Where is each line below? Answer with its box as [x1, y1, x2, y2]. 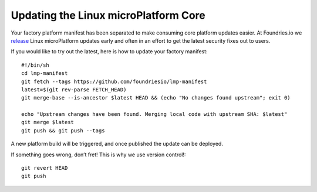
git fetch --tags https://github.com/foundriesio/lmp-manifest [21, 78, 207, 85]
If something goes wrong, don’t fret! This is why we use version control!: [11, 151, 186, 158]
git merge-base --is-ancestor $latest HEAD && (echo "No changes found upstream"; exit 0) [21, 94, 291, 101]
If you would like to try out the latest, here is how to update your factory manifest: [11, 48, 208, 55]
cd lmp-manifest [21, 70, 68, 77]
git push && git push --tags [21, 127, 105, 134]
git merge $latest [21, 119, 75, 126]
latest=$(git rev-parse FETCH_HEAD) [21, 86, 127, 93]
